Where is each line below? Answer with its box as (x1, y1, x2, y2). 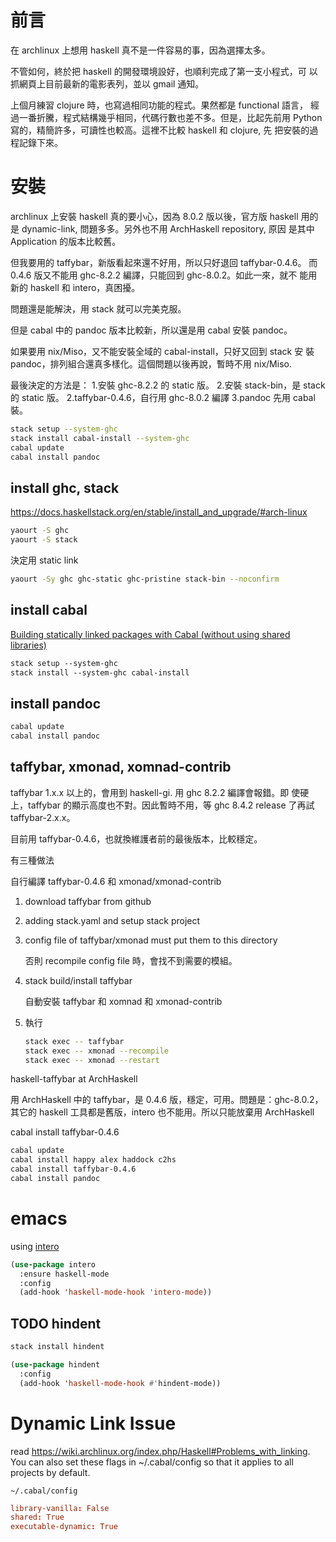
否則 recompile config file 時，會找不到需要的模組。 (24, 954, 238, 966)
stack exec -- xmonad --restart (24, 1055, 160, 1065)
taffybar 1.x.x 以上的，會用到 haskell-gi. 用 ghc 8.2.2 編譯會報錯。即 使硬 (10, 786, 310, 798)
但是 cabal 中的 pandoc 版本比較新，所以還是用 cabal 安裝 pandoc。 (10, 324, 293, 336)
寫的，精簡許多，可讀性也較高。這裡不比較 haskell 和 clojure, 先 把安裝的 (10, 124, 310, 136)
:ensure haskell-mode (19, 1269, 110, 1279)
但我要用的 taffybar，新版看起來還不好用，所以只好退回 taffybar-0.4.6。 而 (10, 256, 318, 268)
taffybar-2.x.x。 (10, 811, 76, 823)
